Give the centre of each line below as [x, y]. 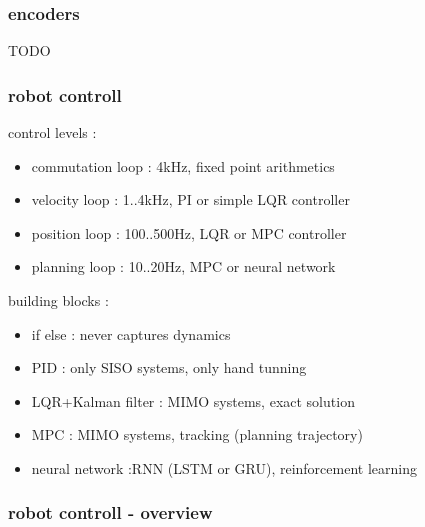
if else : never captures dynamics [131, 333]
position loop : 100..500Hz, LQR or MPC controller [189, 232]
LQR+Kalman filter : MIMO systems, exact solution [193, 400]
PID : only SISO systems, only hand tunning [169, 367]
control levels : [52, 132]
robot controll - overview [110, 512]
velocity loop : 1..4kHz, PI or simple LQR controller [190, 199]
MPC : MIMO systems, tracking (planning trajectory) [197, 434]
